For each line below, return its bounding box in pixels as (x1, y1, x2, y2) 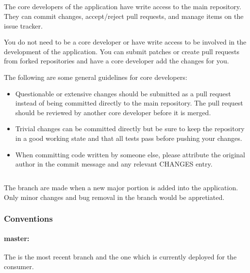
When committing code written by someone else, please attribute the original (15, 149, 246, 159)
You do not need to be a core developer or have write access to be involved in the (4, 37, 247, 47)
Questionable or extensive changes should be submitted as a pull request (15, 88, 231, 98)
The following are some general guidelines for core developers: (4, 72, 187, 82)
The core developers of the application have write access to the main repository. (4, 1, 241, 12)
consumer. (4, 261, 34, 271)
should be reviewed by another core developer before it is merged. (15, 107, 211, 117)
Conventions (4, 212, 53, 225)
